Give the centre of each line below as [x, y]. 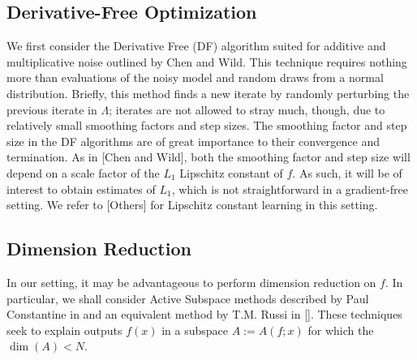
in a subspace [195, 330]
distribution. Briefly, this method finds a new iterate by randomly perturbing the [208, 93]
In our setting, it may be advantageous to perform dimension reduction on [191, 282]
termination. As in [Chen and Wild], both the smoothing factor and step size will [208, 157]
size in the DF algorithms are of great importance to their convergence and [193, 141]
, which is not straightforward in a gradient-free [290, 189]
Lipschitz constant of [231, 172]
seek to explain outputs [64, 330]
